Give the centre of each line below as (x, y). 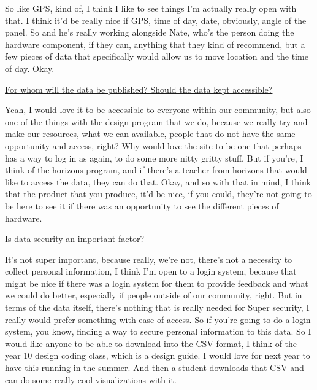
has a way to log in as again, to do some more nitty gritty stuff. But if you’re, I (154, 158)
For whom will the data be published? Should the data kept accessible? (139, 89)
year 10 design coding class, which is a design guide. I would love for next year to (158, 355)
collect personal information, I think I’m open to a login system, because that (151, 271)
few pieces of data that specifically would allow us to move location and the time (157, 56)
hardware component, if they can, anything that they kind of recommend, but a (155, 44)
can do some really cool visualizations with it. (91, 379)
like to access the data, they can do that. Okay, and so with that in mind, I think (158, 181)
